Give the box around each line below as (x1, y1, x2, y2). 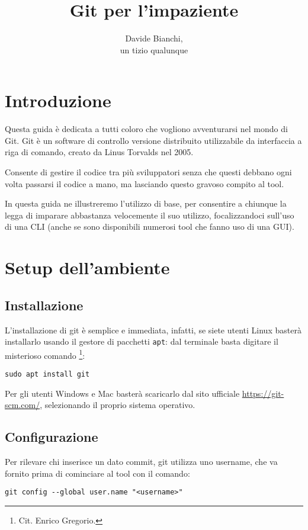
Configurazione (5, 428, 98, 446)
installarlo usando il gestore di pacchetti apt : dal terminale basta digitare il (5, 335, 278, 348)
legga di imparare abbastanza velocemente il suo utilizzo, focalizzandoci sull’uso (5, 208, 294, 221)
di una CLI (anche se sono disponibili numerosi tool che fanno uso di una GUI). (5, 220, 294, 233)
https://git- (242, 387, 284, 399)
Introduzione (5, 88, 111, 113)
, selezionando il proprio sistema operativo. (40, 399, 195, 411)
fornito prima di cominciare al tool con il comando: (5, 467, 190, 479)
